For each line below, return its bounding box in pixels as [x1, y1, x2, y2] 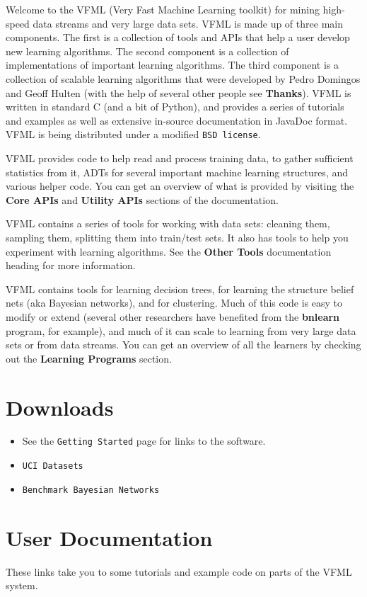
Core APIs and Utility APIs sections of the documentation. [6, 192, 279, 207]
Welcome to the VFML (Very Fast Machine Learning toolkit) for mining [6, 2, 320, 16]
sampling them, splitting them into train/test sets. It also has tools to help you [6, 229, 349, 244]
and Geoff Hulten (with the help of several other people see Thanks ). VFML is [6, 85, 351, 100]
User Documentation [6, 523, 213, 552]
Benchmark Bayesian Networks [22, 484, 160, 495]
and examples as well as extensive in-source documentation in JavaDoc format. [6, 113, 348, 127]
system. [6, 578, 38, 593]
